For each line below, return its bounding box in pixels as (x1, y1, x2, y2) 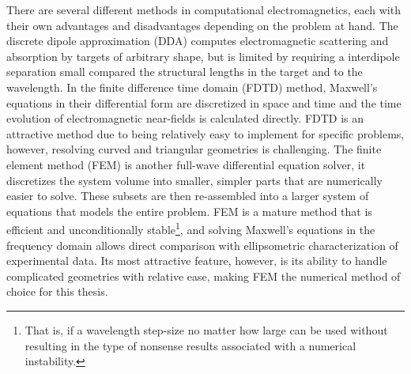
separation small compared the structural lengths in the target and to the (6, 63, 363, 80)
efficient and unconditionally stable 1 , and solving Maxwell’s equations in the (6, 219, 375, 237)
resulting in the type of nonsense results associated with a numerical (25, 337, 356, 353)
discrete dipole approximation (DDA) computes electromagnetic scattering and (6, 32, 389, 49)
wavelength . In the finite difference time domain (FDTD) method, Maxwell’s (6, 78, 378, 95)
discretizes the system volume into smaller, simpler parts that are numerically (6, 172, 383, 188)
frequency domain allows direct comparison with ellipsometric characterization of (6, 236, 398, 253)
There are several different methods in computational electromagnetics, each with (6, 2, 401, 17)
